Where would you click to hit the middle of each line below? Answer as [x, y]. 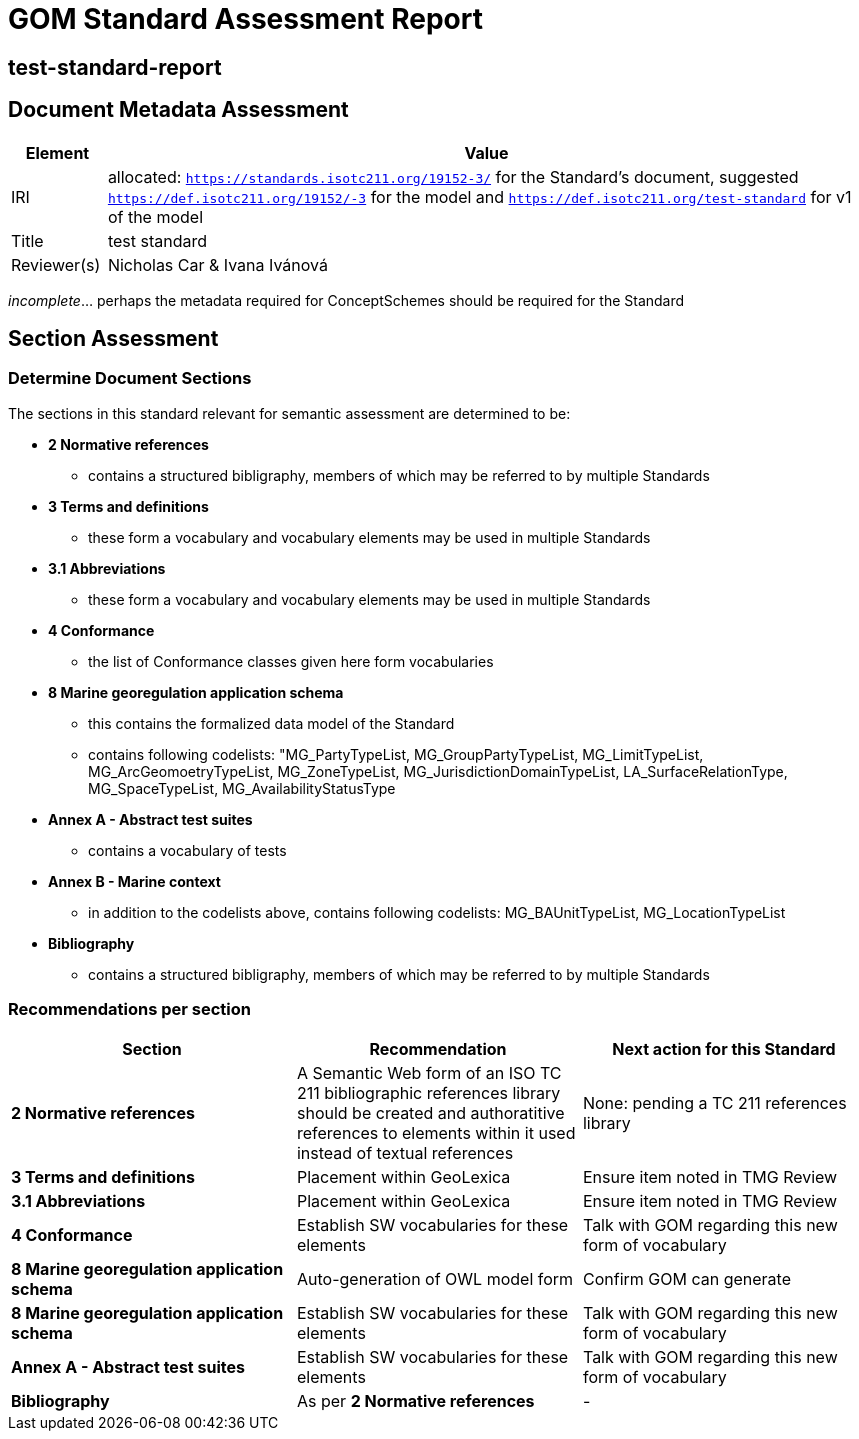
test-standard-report [115, 67]
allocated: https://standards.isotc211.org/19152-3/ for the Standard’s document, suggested [453, 176]
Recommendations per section [129, 1009]
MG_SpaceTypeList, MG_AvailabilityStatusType [242, 788]
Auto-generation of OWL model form [435, 1278]
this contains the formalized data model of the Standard [271, 723]
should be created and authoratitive [430, 1112]
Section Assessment [113, 339]
